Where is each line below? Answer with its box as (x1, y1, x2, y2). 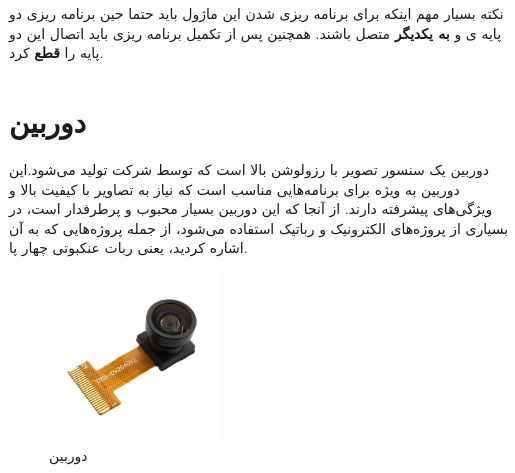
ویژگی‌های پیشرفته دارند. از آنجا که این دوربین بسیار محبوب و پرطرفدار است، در (9, 198, 493, 219)
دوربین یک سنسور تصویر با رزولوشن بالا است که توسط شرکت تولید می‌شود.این (9, 158, 489, 179)
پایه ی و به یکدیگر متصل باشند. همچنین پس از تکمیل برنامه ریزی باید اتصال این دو (9, 22, 502, 43)
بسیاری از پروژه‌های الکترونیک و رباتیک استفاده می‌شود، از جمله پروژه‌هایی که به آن (9, 217, 509, 238)
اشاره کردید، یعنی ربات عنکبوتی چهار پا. (9, 237, 248, 258)
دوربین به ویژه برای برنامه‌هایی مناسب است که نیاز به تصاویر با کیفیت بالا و (9, 178, 460, 199)
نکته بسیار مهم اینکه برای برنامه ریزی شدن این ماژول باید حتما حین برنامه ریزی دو (9, 3, 504, 23)
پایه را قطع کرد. (9, 42, 104, 63)
